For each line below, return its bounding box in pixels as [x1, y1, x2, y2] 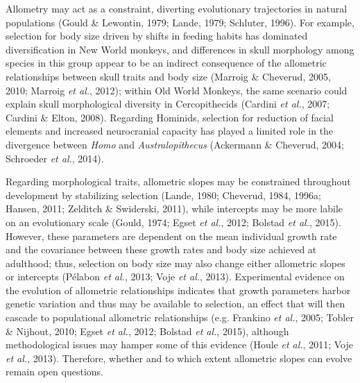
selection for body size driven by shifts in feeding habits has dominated [6, 28, 308, 43]
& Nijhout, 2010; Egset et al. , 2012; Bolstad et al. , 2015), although [6, 323, 289, 338]
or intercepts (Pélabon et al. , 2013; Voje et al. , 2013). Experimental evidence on [6, 269, 345, 284]
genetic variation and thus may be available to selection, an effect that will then [6, 296, 345, 311]
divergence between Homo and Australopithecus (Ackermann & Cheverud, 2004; [6, 137, 344, 151]
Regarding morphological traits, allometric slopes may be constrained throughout [6, 174, 351, 189]
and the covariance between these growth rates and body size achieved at [6, 242, 317, 257]
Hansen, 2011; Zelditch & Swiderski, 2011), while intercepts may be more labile [6, 201, 343, 216]
